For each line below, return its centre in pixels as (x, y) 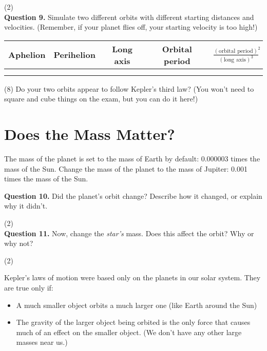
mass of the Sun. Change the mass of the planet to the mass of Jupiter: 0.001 (126, 168)
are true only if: (29, 288)
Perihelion (74, 55)
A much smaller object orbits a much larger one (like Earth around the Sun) (137, 305)
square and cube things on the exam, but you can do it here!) (101, 99)
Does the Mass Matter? (90, 134)
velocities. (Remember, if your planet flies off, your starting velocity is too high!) (131, 27)
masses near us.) (42, 342)
